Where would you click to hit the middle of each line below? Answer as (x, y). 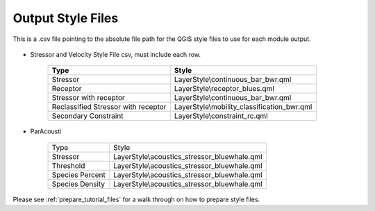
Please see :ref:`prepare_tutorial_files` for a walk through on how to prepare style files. (136, 199)
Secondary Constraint (88, 116)
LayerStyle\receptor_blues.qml (224, 89)
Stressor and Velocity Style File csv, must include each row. (116, 54)
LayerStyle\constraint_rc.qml (221, 116)
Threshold (68, 165)
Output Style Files (66, 18)
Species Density (78, 184)
